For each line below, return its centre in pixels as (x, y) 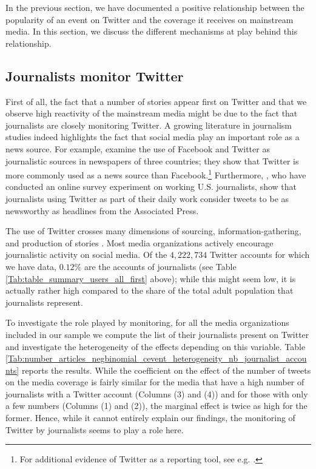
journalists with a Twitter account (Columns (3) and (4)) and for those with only (157, 393)
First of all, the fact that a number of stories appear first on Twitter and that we (156, 101)
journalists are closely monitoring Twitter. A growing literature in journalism (149, 125)
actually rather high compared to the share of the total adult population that (150, 290)
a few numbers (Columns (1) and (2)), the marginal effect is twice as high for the (156, 406)
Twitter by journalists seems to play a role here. (95, 429)
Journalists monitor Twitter (95, 76)
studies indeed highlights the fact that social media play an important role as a (153, 137)
